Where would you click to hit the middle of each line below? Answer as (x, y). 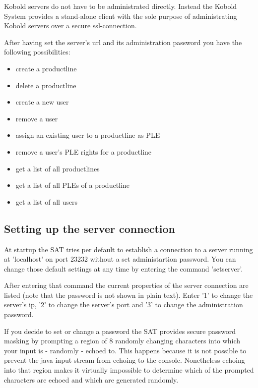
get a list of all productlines (58, 168)
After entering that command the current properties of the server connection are (126, 285)
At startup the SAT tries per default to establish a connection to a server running (129, 249)
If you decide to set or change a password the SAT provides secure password (120, 331)
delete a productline (46, 85)
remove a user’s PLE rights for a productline (84, 151)
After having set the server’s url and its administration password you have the (123, 42)
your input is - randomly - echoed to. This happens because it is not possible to (125, 350)
